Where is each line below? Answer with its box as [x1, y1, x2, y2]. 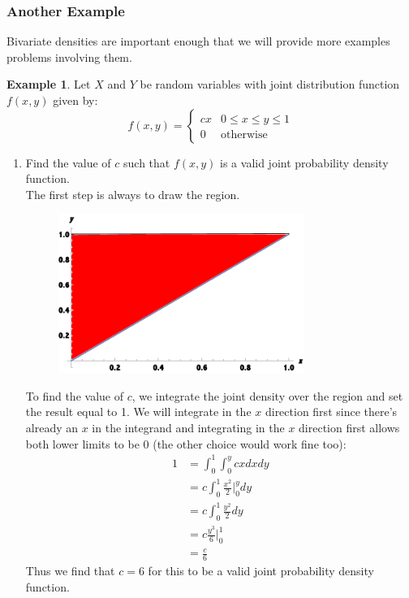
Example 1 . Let [6, 76, 91, 93]
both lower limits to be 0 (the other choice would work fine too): [25, 435, 347, 452]
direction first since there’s [265, 403, 398, 420]
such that [123, 154, 170, 171]
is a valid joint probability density [220, 154, 389, 171]
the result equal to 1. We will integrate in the [25, 403, 252, 420]
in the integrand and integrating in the [92, 419, 285, 436]
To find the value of [25, 387, 123, 404]
